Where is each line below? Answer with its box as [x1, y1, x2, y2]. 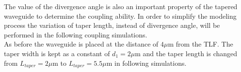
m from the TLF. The [168, 39, 233, 49]
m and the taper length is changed [135, 48, 238, 58]
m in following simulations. [106, 58, 187, 68]
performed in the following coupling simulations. [4, 29, 147, 39]
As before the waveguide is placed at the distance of [4, 39, 159, 49]
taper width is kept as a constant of [4, 48, 110, 58]
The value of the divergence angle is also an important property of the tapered [4, 1, 238, 11]
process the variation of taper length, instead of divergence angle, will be [4, 20, 220, 30]
